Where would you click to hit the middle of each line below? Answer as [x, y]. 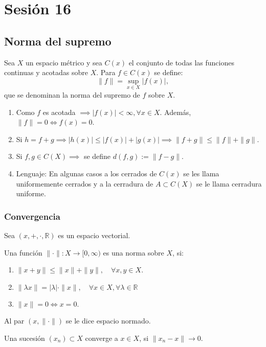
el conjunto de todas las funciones [181, 62]
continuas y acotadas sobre [46, 72]
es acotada [59, 112]
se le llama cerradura [229, 183]
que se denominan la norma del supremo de [72, 94]
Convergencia [32, 216]
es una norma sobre [134, 252]
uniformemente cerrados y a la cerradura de [85, 183]
